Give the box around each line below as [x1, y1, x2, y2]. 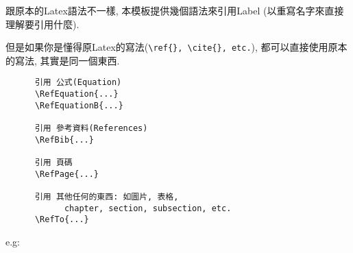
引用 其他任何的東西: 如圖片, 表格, [34, 192, 179, 202]
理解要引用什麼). [5, 16, 80, 31]
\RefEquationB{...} [34, 100, 123, 110]
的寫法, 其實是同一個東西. [5, 53, 120, 67]
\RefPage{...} [34, 169, 99, 179]
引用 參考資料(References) [34, 123, 148, 134]
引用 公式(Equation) [34, 77, 122, 88]
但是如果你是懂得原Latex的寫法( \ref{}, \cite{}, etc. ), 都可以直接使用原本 [5, 40, 348, 54]
